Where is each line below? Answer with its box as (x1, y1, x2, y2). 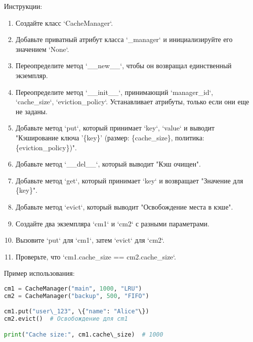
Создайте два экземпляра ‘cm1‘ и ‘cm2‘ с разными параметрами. (15, 218, 210, 228)
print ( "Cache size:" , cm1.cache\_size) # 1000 (4, 331, 164, 338)
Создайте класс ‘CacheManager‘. (15, 17, 113, 28)
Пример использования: (4, 268, 75, 278)
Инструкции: (4, 1, 42, 11)
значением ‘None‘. (15, 43, 69, 54)
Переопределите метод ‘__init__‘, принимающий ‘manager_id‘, (15, 86, 213, 97)
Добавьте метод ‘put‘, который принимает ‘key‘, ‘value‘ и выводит (15, 123, 215, 133)
